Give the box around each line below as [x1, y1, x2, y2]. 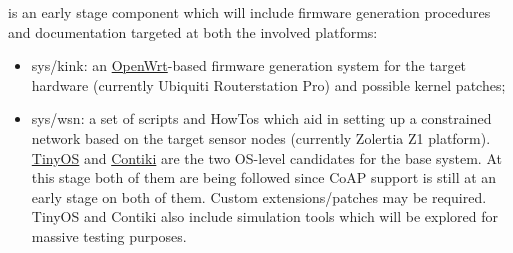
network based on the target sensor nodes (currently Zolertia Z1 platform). [31, 127, 491, 148]
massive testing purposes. [31, 225, 187, 246]
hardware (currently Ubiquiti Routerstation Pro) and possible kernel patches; [31, 74, 506, 95]
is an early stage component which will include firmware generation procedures [8, 2, 491, 22]
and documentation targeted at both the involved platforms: [8, 21, 378, 42]
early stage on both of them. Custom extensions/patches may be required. [31, 186, 487, 207]
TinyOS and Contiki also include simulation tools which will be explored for [31, 206, 499, 227]
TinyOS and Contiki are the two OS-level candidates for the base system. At [31, 147, 502, 168]
